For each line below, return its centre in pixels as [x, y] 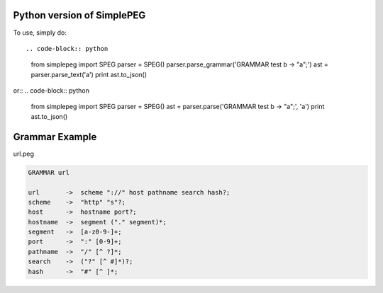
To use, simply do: [40, 33]
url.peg [24, 154]
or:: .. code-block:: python [51, 91]
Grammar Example [55, 137]
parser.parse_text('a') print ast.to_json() [89, 74]
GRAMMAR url [49, 172]
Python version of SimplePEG [79, 15]
